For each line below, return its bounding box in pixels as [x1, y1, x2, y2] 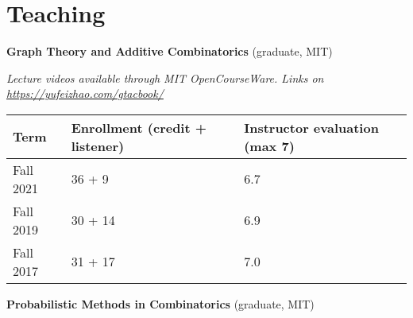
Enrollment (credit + [71, 118, 207, 137]
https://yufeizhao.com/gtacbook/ [6, 85, 164, 102]
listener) [71, 136, 125, 155]
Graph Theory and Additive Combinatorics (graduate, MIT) [6, 43, 333, 60]
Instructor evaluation [244, 118, 379, 137]
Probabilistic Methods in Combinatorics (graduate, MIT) [6, 295, 315, 312]
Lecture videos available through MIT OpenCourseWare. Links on [6, 69, 324, 86]
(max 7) [244, 136, 295, 155]
